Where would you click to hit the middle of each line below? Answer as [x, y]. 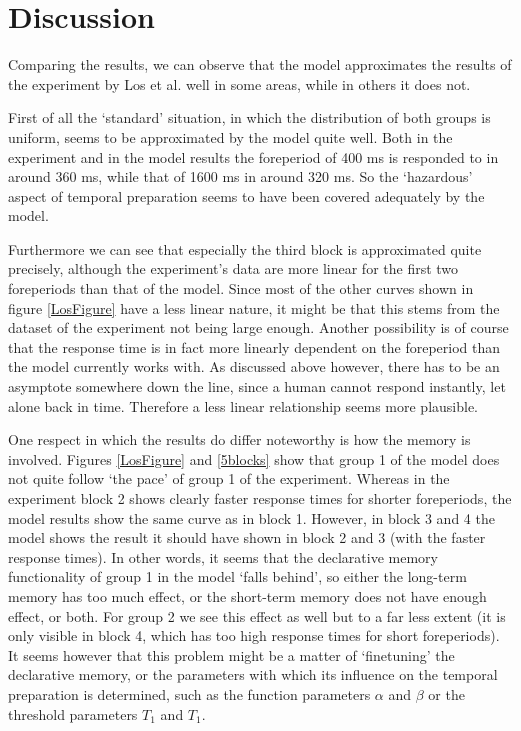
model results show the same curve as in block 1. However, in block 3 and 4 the [251, 517]
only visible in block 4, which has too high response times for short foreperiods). [254, 635]
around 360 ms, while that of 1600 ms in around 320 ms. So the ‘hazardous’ [240, 176]
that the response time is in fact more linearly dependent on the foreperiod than [254, 346]
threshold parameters [73, 713]
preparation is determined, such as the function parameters [189, 693]
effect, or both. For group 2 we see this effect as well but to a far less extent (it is [257, 615]
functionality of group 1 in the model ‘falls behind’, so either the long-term [237, 576]
